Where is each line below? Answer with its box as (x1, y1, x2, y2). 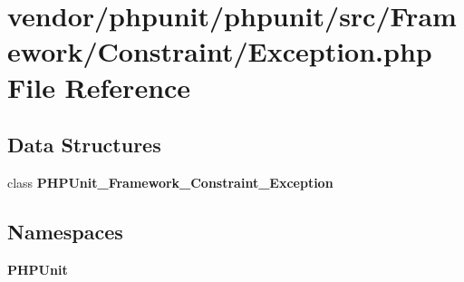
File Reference (7, 68, 191, 105)
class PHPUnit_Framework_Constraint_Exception (7, 172, 333, 191)
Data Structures (7, 131, 161, 159)
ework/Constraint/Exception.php (7, 33, 432, 70)
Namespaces (7, 217, 123, 245)
